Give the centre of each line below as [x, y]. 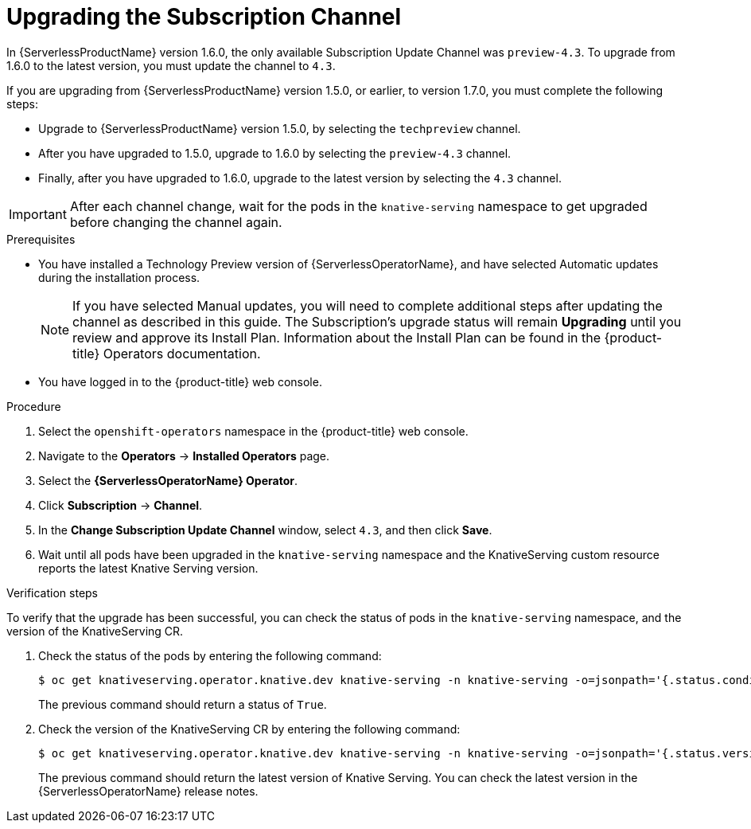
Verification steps [53, 592]
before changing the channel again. [176, 222]
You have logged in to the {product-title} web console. [180, 381]
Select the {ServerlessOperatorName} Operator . [168, 480]
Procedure [34, 406]
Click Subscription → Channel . [121, 505]
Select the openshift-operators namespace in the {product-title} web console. [253, 431]
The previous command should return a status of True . [183, 704]
